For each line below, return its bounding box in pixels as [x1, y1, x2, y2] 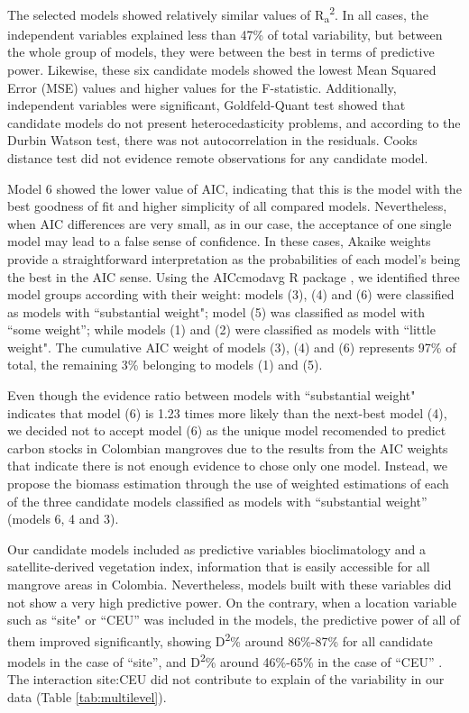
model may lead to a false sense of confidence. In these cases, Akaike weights [7, 232, 431, 251]
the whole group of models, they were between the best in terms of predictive [7, 42, 435, 61]
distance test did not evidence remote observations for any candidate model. [7, 148, 428, 167]
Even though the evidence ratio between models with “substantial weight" [7, 386, 416, 405]
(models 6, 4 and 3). [7, 509, 119, 528]
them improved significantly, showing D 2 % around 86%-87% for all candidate [7, 628, 433, 650]
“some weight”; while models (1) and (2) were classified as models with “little [7, 320, 436, 339]
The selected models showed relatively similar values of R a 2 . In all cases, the [7, 3, 429, 26]
